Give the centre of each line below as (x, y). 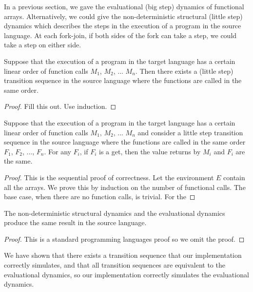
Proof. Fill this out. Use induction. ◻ (60, 106)
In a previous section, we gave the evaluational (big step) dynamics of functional (124, 6)
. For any (58, 151)
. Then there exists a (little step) (184, 71)
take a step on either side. (43, 45)
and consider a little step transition (190, 132)
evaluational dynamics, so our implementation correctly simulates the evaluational (126, 274)
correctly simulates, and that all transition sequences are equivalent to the (115, 265)
